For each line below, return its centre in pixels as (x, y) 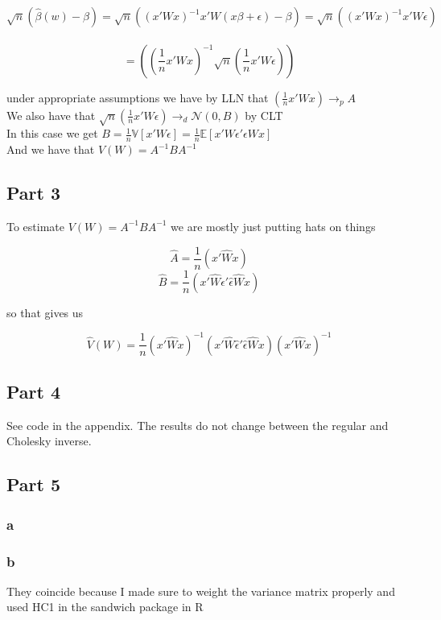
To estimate (36, 226)
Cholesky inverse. (49, 441)
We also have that (51, 115)
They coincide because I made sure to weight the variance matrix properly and (201, 591)
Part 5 (34, 484)
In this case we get (52, 133)
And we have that (51, 149)
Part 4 (34, 391)
